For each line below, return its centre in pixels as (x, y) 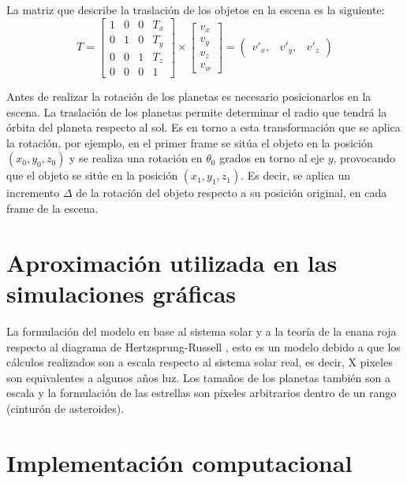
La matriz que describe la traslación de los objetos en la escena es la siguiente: (196, 9)
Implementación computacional (179, 462)
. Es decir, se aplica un (296, 175)
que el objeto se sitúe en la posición (92, 175)
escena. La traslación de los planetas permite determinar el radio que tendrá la (197, 111)
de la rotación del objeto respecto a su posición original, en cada (232, 193)
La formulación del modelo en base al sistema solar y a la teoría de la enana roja (202, 331)
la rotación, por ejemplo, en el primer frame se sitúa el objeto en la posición (190, 142)
